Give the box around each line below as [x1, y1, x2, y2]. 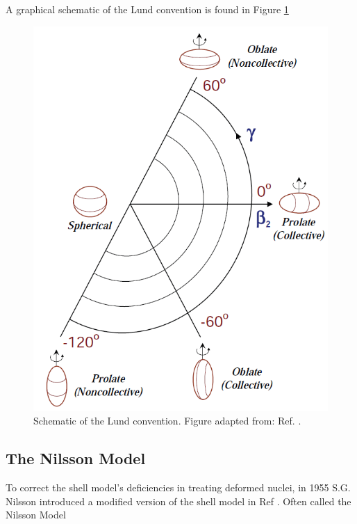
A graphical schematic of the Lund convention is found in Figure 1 [6, 2, 289, 16]
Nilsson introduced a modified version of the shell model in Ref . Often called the [6, 493, 351, 508]
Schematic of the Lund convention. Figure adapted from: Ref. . [33, 413, 301, 428]
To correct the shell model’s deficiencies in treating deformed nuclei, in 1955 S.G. [6, 480, 351, 495]
